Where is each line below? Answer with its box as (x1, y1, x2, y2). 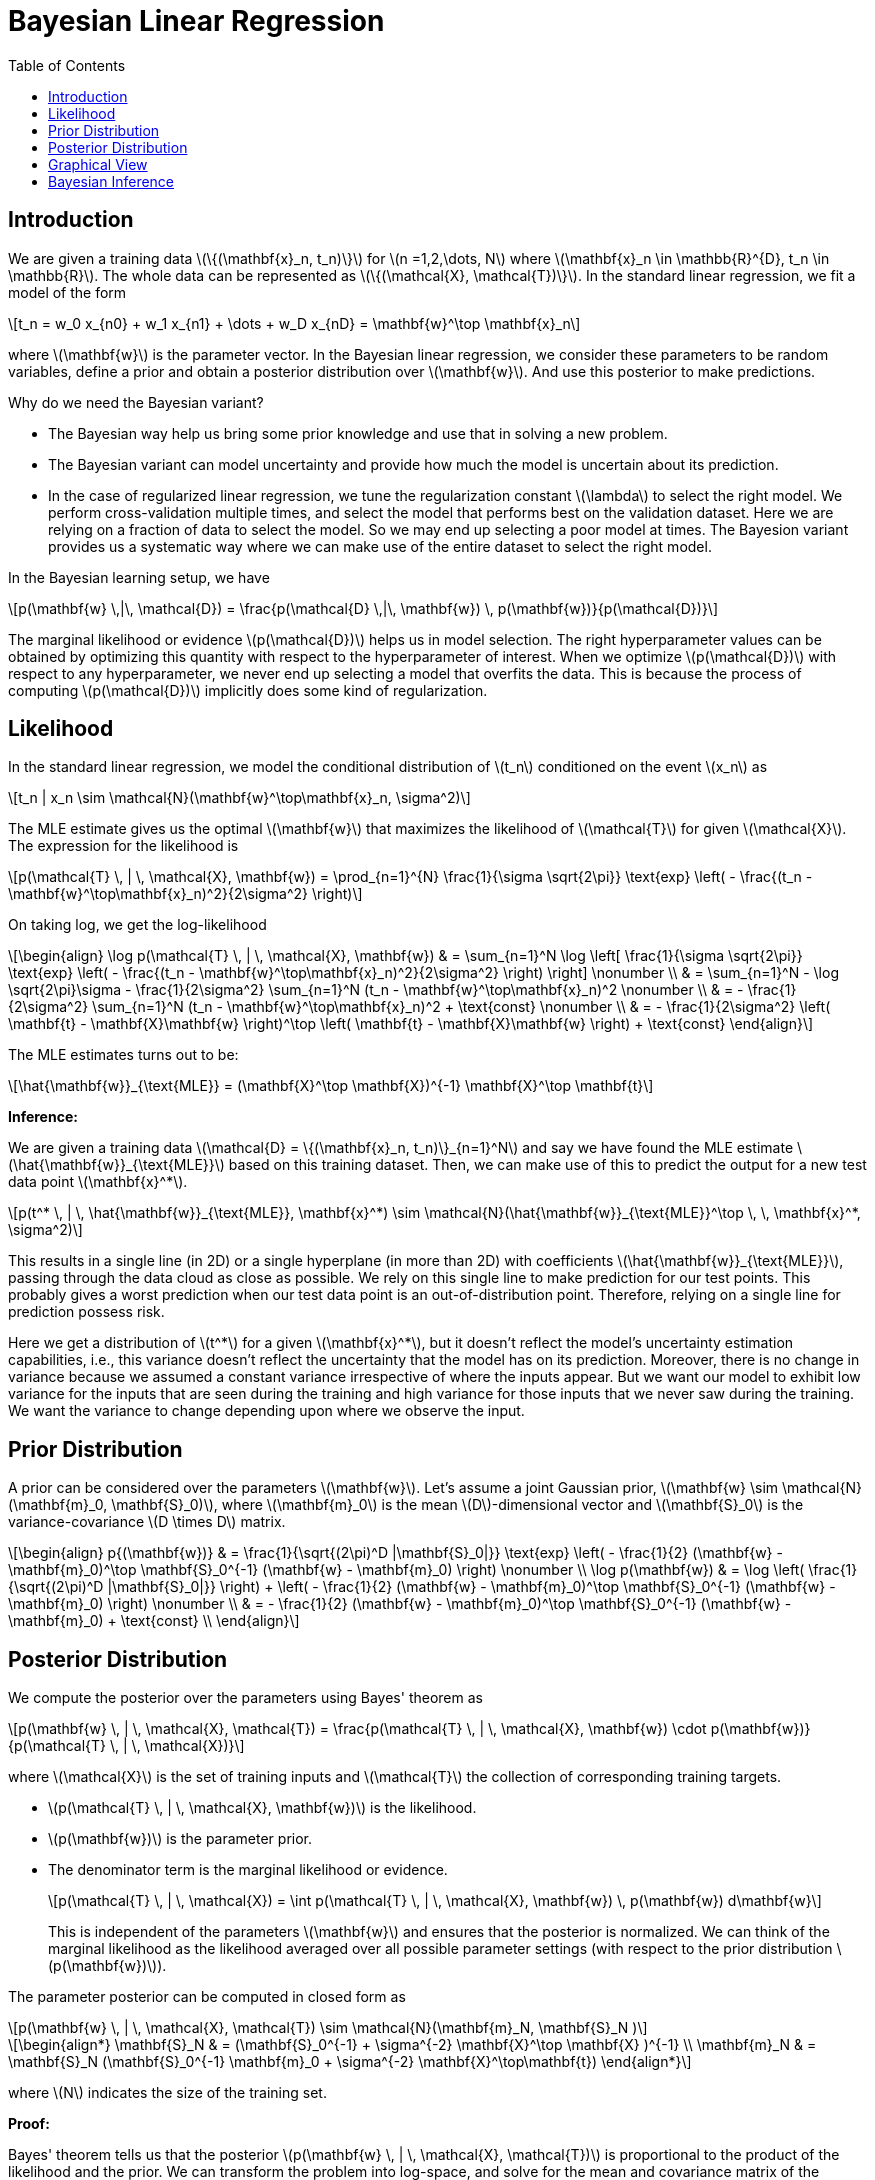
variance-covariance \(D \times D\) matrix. (8, 1513, 286, 1531)
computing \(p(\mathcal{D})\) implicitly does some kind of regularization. (8, 681, 488, 699)
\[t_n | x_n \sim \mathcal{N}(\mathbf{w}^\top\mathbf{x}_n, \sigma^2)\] (8, 789, 471, 807)
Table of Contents (8, 56, 126, 74)
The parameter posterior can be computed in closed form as (8, 1988, 406, 2006)
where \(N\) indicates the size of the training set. (8, 2084, 327, 2102)
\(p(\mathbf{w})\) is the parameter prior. (48, 1830, 313, 1848)
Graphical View (48, 155, 148, 173)
